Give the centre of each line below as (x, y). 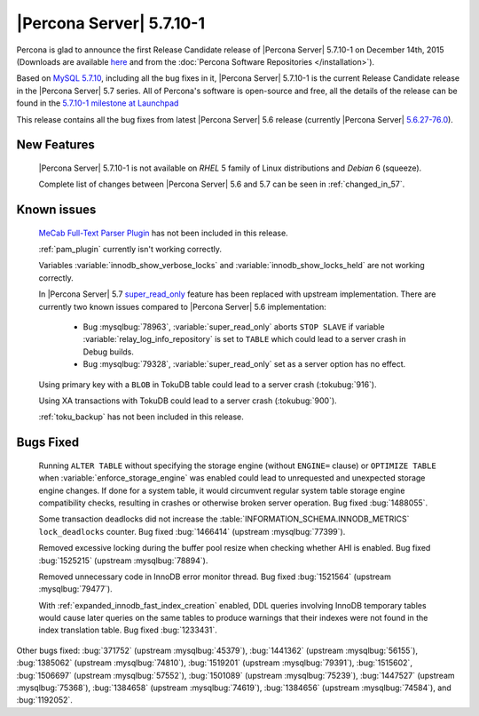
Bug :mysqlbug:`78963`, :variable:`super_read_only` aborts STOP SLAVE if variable (234, 327)
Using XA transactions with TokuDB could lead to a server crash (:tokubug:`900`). (188, 401)
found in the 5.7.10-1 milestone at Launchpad (98, 103)
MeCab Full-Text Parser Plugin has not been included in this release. (163, 233)
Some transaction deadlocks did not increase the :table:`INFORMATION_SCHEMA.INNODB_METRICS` (224, 519)
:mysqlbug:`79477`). (75, 589)
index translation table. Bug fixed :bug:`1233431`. (128, 630)
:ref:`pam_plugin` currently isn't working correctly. (130, 250)
